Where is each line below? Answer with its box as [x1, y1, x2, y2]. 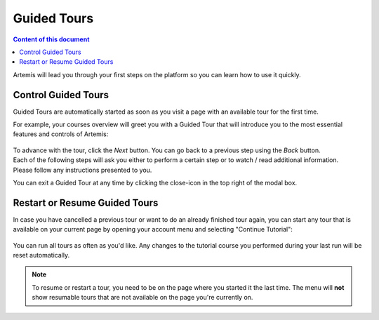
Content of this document [13, 35, 90, 44]
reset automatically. [13, 251, 70, 260]
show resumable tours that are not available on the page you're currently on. [32, 293, 253, 302]
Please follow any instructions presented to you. [13, 166, 152, 174]
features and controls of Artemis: [13, 130, 109, 138]
